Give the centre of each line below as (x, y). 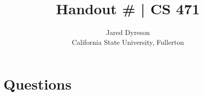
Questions (38, 84)
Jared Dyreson (128, 32)
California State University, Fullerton (128, 42)
